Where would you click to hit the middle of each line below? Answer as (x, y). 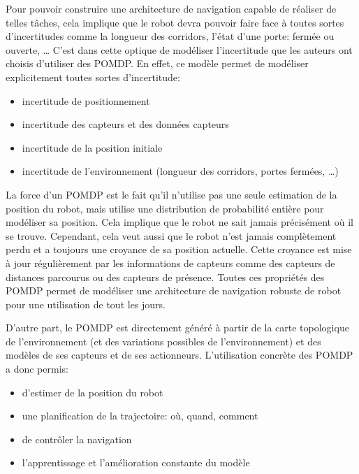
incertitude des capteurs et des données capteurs (125, 124)
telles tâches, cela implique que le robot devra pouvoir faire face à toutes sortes (175, 22)
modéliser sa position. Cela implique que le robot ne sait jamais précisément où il (179, 222)
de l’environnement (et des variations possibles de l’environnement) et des (163, 341)
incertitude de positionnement (86, 100)
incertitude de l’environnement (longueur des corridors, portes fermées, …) (180, 171)
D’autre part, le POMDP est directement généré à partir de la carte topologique (177, 328)
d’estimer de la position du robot (93, 392)
